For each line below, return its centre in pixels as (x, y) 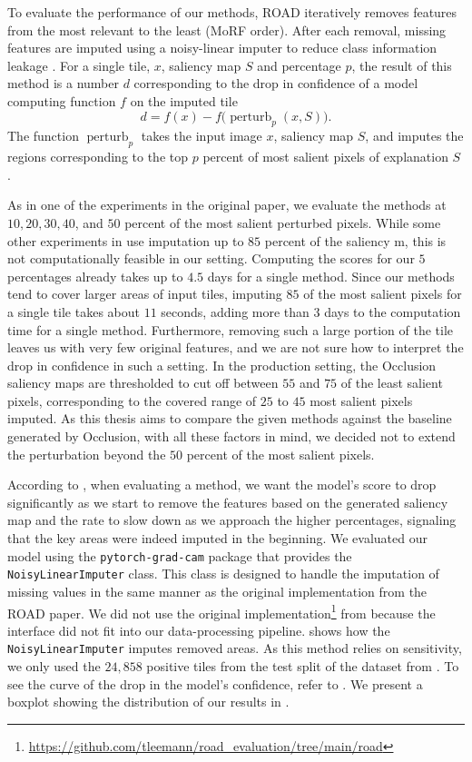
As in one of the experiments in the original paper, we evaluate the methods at (227, 205)
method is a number (64, 83)
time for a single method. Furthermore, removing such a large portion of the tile (231, 329)
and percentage (299, 65)
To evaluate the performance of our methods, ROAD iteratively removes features (232, 12)
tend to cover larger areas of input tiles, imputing (145, 294)
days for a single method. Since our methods (331, 276)
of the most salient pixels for (383, 294)
